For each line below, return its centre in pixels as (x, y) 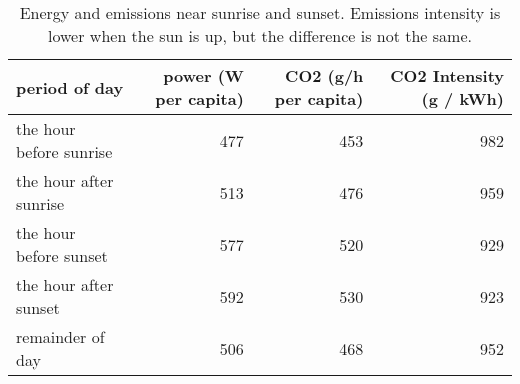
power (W (203, 75)
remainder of (60, 336)
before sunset (62, 255)
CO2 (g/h (324, 75)
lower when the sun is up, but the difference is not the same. (260, 35)
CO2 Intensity (447, 75)
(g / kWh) (462, 98)
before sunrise (64, 151)
